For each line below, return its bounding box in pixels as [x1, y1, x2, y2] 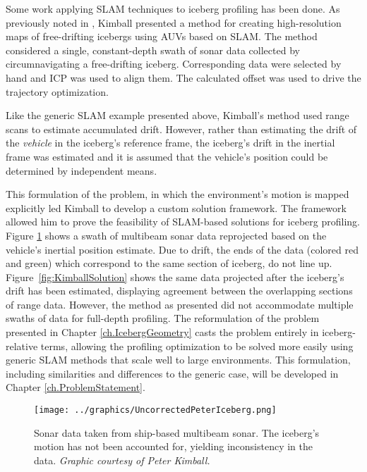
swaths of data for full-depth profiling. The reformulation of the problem [6, 311, 320, 325]
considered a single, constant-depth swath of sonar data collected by [6, 42, 300, 57]
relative [6, 338, 38, 353]
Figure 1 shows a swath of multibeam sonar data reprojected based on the [6, 228, 327, 242]
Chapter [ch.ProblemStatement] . [6, 380, 145, 395]
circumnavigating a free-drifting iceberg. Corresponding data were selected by [6, 56, 342, 71]
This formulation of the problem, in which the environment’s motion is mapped [6, 187, 349, 201]
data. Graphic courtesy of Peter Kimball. [34, 452, 210, 467]
